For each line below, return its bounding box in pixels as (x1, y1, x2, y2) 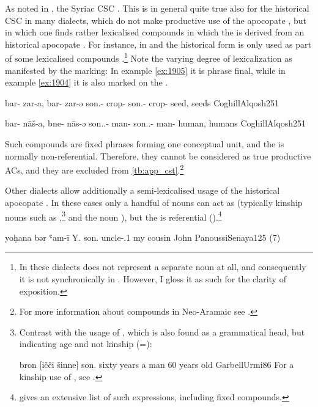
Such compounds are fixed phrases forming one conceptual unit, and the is (5, 137, 284, 150)
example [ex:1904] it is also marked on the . (5, 76, 168, 89)
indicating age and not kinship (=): (19, 337, 152, 350)
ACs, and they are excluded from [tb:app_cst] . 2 (5, 162, 184, 176)
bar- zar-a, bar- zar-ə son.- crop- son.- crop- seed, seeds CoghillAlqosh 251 (5, 96, 279, 109)
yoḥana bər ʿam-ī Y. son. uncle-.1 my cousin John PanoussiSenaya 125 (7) (5, 230, 281, 243)
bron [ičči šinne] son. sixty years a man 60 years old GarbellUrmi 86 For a (19, 358, 294, 371)
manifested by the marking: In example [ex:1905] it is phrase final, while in (5, 64, 286, 76)
